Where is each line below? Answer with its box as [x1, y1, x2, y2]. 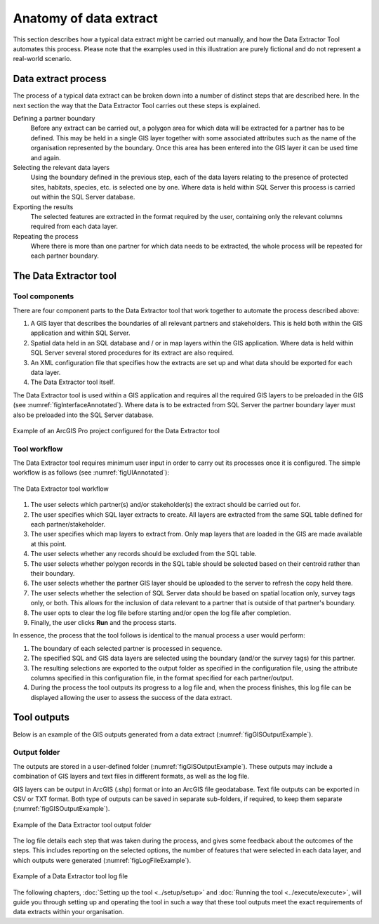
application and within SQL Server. [30, 329, 131, 337]
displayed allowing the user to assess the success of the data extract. [30, 693, 232, 701]
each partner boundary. [30, 251, 100, 260]
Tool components [13, 291, 74, 301]
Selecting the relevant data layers [13, 163, 110, 171]
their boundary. [30, 569, 75, 577]
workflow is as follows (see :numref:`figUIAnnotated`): [13, 468, 170, 477]
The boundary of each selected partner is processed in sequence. [30, 644, 222, 652]
